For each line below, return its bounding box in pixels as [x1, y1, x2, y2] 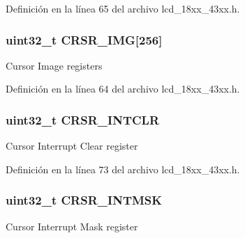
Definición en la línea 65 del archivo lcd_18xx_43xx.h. [6, 1, 240, 15]
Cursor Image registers [6, 58, 103, 72]
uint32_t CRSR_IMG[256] [6, 31, 163, 48]
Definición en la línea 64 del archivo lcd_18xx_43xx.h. [6, 81, 240, 96]
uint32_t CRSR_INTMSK [6, 191, 163, 209]
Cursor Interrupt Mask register [6, 219, 138, 233]
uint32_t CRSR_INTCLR [6, 111, 159, 128]
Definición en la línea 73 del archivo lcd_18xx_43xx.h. [6, 161, 240, 176]
